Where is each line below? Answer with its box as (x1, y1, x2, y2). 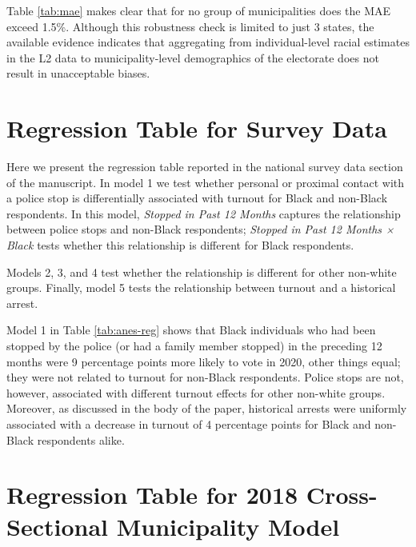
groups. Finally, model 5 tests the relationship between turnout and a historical (6, 279, 396, 296)
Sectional (6, 509, 108, 542)
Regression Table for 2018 (6, 478, 298, 511)
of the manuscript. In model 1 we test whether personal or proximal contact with (6, 174, 405, 190)
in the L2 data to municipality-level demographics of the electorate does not (6, 49, 379, 66)
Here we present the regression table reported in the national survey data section (6, 158, 403, 175)
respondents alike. (37, 431, 125, 448)
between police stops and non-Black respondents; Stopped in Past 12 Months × (6, 221, 394, 238)
